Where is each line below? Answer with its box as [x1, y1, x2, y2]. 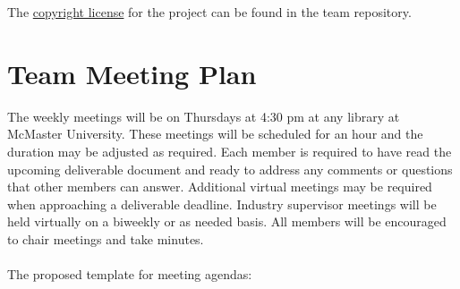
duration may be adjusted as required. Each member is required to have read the [7, 141, 452, 160]
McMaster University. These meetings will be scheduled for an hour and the [7, 124, 423, 143]
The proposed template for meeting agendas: [7, 265, 252, 284]
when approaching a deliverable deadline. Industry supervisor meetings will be [7, 194, 437, 213]
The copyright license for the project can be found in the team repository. [7, 3, 412, 21]
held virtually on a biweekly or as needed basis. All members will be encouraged [7, 212, 447, 231]
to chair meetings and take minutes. [7, 229, 204, 248]
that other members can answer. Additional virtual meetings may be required [7, 177, 432, 196]
